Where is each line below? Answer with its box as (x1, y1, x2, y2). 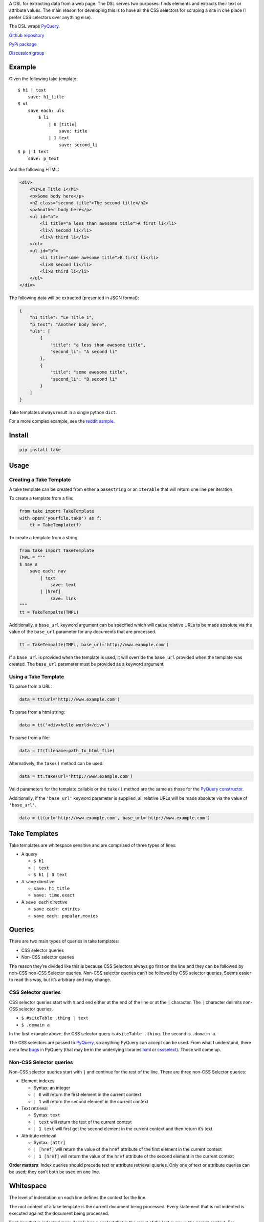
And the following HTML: (9, 166, 60, 172)
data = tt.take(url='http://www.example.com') (19, 774, 133, 779)
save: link (50, 595, 77, 601)
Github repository (9, 32, 44, 38)
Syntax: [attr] (33, 1139, 66, 1145)
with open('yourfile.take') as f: (19, 515, 102, 521)
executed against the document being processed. (9, 1210, 110, 1217)
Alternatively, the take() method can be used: (9, 761, 104, 766)
